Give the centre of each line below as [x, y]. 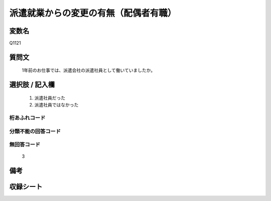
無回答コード [25, 145]
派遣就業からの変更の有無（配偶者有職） [93, 13]
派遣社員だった [50, 97]
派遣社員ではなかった [56, 105]
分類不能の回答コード [35, 131]
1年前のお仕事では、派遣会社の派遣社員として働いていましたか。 [89, 70]
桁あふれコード [27, 118]
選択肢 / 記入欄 [32, 85]
